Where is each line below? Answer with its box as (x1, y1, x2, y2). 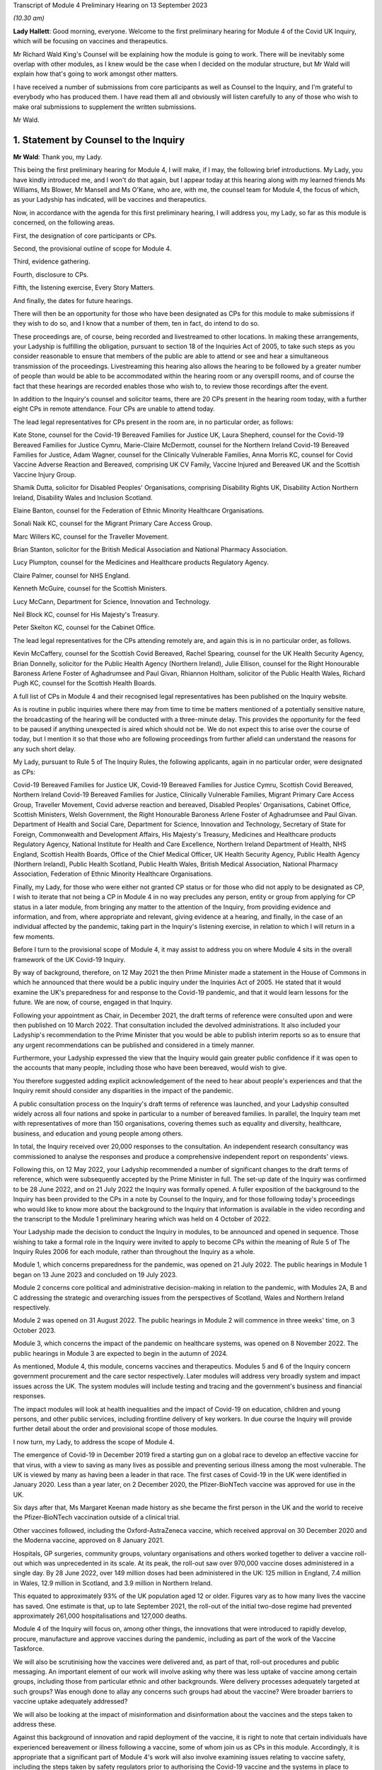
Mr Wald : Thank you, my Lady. (13, 152, 103, 161)
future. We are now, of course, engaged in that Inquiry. (13, 998, 173, 1007)
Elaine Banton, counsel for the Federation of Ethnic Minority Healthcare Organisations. (13, 506, 265, 515)
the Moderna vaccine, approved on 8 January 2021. (13, 1536, 164, 1545)
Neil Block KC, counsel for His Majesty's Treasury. (13, 610, 160, 619)
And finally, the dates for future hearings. (13, 296, 133, 304)
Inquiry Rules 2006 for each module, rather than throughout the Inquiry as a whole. (13, 1247, 255, 1256)
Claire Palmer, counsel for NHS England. (13, 571, 131, 580)
